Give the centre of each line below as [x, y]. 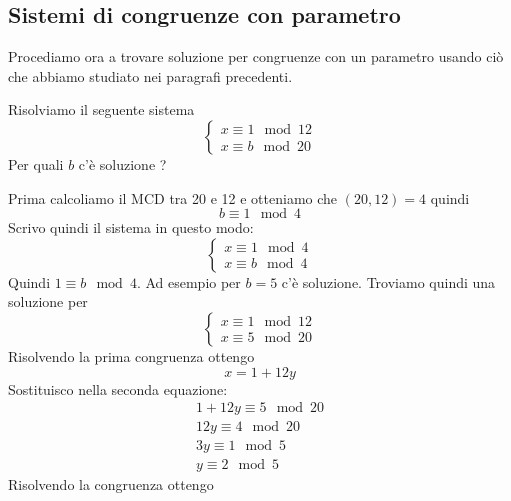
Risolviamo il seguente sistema [101, 109]
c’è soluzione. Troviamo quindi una [388, 281]
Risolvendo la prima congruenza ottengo [131, 355]
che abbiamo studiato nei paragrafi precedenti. [150, 75]
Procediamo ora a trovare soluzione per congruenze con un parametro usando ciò [256, 56]
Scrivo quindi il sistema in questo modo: [131, 227]
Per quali [36, 163]
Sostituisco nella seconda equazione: [118, 388]
